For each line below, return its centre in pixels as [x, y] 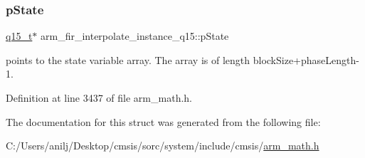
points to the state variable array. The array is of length [128, 59]
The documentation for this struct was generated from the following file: [163, 121]
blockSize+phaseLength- [306, 59]
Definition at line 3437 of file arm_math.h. [99, 98]
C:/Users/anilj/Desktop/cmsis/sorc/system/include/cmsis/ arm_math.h [163, 146]
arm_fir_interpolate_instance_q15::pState [135, 36]
